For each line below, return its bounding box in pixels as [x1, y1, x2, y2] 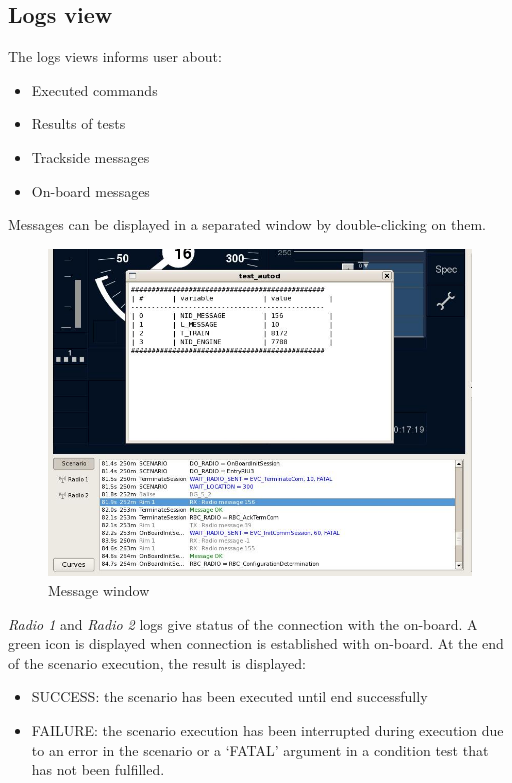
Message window [48, 580, 150, 601]
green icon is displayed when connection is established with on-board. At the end [8, 633, 504, 654]
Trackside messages [31, 146, 150, 167]
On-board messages [31, 180, 150, 201]
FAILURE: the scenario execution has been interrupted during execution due [31, 719, 504, 740]
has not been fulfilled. [31, 759, 165, 780]
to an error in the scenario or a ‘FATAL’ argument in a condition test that [31, 739, 489, 760]
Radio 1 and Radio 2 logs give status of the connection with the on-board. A [8, 613, 478, 634]
